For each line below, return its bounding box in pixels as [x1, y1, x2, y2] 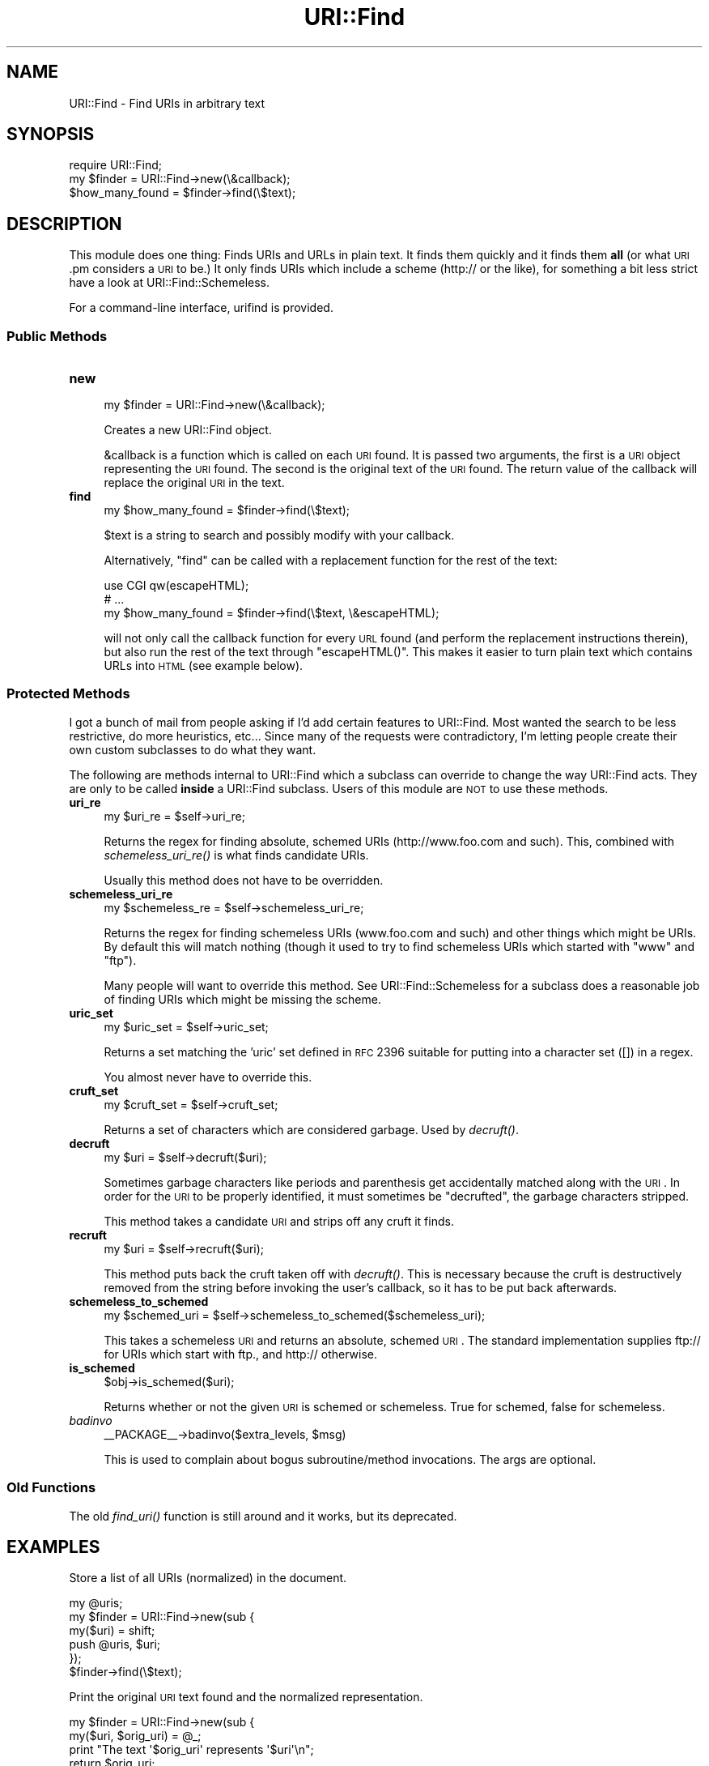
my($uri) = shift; [69, 1623, 155, 1638]
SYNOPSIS [6, 124, 95, 145]
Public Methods [6, 327, 108, 344]
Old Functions [6, 1479, 96, 1496]
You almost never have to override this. [104, 1069, 312, 1084]
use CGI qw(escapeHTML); [104, 578, 249, 593]
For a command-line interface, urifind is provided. [69, 301, 333, 315]
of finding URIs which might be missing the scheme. [104, 992, 381, 1006]
